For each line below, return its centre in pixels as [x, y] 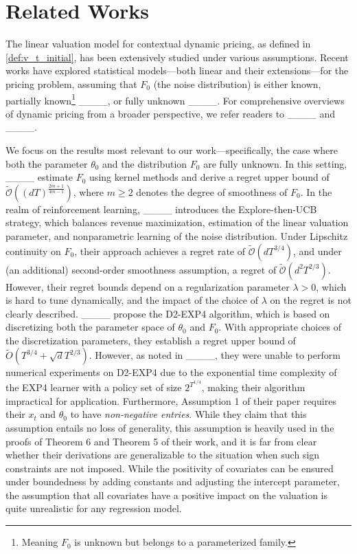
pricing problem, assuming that [71, 84]
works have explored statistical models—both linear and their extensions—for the [177, 70]
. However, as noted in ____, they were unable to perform [215, 355]
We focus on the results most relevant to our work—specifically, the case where [172, 149]
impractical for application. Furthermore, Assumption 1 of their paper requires [171, 400]
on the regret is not [311, 300]
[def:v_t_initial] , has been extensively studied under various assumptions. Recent [177, 57]
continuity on [33, 251]
